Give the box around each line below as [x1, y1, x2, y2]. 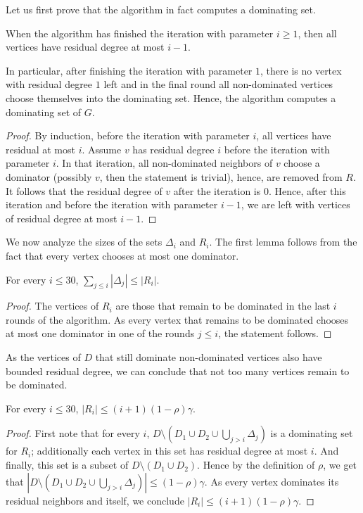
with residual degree [6, 77, 93, 91]
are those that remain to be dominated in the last [115, 298, 331, 313]
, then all [298, 25, 337, 40]
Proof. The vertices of [6, 298, 99, 313]
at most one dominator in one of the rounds [6, 326, 195, 341]
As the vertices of [6, 350, 81, 365]
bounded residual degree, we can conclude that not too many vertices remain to [6, 363, 350, 378]
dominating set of [6, 104, 82, 119]
